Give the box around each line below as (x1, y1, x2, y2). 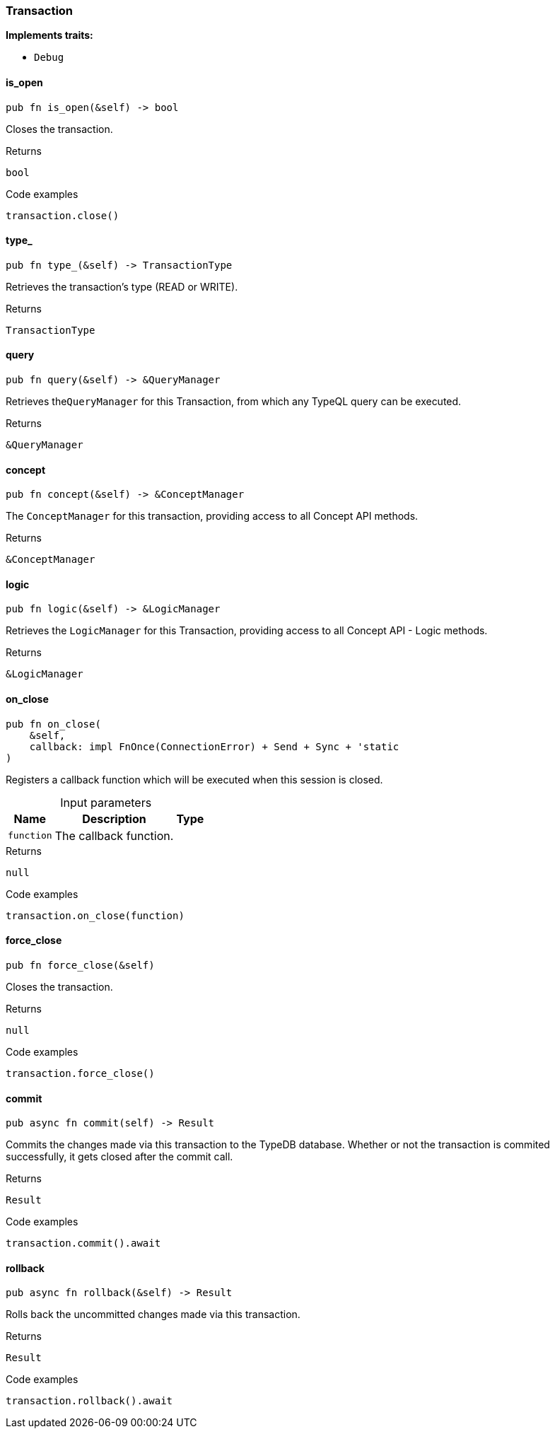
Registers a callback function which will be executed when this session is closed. (6, 773, 383, 786)
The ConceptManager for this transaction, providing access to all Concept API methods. (6, 510, 419, 523)
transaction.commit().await (6, 1237, 161, 1249)
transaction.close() (6, 209, 119, 221)
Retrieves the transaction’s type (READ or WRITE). (6, 280, 238, 293)
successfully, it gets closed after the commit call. (6, 1150, 233, 1163)
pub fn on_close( (6, 718, 101, 730)
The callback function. (54, 828, 174, 843)
